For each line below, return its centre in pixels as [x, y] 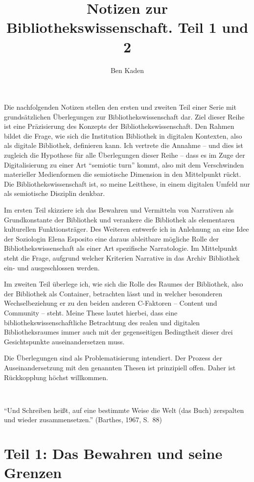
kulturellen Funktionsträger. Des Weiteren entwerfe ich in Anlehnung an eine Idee [127, 229]
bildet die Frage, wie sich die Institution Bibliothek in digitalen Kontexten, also [123, 135]
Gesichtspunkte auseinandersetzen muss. [64, 341]
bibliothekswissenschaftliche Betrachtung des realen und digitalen [102, 322]
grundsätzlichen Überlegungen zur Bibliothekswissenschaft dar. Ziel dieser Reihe [124, 116]
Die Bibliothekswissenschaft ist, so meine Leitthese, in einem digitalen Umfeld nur [127, 183]
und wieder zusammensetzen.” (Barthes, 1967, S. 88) [83, 420]
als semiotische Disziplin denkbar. [55, 193]
